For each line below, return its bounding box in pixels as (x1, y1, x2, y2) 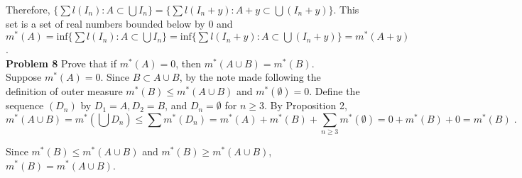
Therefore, (6, 2, 50, 16)
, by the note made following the (179, 69, 321, 84)
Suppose (6, 69, 42, 84)
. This (333, 2, 359, 16)
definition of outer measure (6, 84, 123, 99)
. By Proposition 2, (264, 98, 347, 113)
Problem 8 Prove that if (6, 55, 116, 70)
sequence (6, 98, 44, 113)
